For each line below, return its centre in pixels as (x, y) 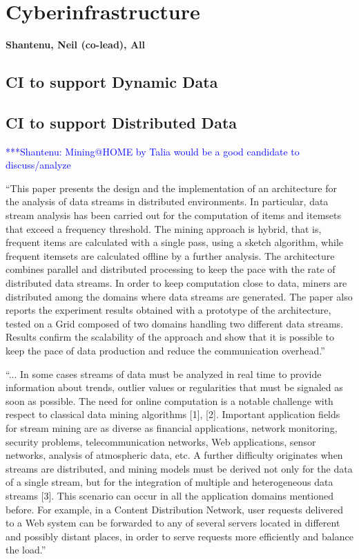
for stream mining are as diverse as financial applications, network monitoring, (172, 427)
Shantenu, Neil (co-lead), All (76, 45)
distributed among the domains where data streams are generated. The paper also (179, 296)
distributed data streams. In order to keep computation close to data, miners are (176, 283)
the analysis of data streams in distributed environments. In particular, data (167, 201)
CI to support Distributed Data (122, 122)
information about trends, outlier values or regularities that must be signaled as (174, 387)
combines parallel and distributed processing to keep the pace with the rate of (171, 269)
